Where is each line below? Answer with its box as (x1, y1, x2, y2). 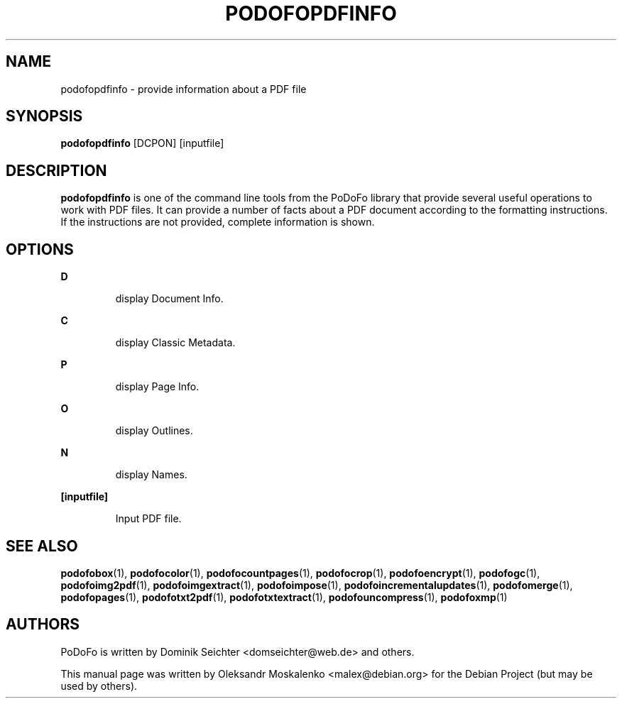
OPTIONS (6, 240, 74, 258)
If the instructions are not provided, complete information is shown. (60, 216, 375, 229)
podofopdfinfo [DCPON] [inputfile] (60, 137, 224, 150)
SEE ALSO (6, 537, 78, 555)
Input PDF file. (115, 512, 182, 525)
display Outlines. (115, 424, 193, 437)
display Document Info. (115, 292, 224, 305)
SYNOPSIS (6, 107, 83, 126)
